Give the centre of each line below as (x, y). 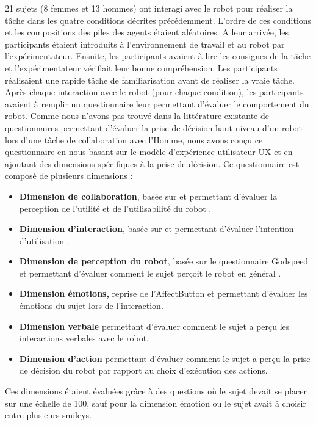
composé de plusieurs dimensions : (69, 176)
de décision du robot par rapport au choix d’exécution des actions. (143, 370)
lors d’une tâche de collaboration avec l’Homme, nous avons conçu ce (134, 140)
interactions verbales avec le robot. (84, 338)
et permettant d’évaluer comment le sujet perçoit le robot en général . (150, 273)
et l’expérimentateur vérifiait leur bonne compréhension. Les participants (141, 67)
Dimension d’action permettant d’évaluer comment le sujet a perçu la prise (165, 358)
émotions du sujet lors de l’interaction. (91, 306)
